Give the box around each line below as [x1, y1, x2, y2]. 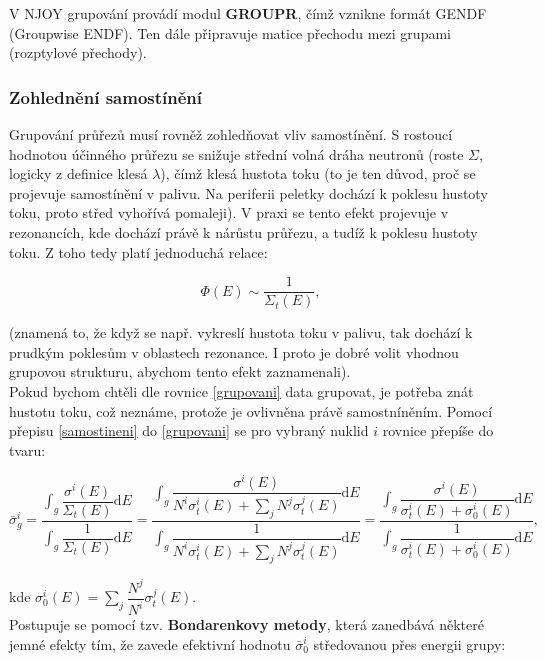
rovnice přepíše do [382, 420, 494, 441]
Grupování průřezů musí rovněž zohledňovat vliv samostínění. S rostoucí [9, 124, 453, 144]
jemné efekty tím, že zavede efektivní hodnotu [9, 633, 291, 654]
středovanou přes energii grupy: [313, 633, 506, 654]
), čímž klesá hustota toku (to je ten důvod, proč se [160, 163, 476, 184]
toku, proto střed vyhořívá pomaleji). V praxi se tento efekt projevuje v [9, 202, 449, 223]
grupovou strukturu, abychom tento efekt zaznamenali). [9, 361, 351, 382]
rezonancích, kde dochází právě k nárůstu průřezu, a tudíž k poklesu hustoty [9, 221, 478, 242]
